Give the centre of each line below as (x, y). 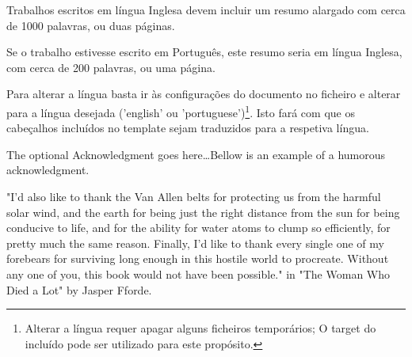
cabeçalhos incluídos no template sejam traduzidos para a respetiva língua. (188, 128)
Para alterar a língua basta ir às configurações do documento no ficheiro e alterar (204, 94)
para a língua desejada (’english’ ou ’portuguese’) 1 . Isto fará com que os (181, 111)
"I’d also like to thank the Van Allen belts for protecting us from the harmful (194, 196)
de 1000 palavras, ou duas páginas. (91, 25)
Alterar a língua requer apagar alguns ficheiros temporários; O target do (200, 328)
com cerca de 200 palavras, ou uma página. (111, 67)
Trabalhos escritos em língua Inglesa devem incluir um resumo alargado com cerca (206, 9)
